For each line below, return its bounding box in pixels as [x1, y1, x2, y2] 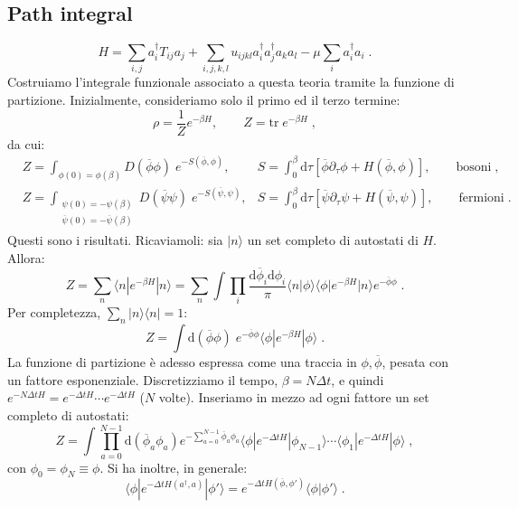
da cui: [7, 134, 45, 153]
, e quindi [331, 370, 384, 389]
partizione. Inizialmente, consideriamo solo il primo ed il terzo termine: [7, 89, 400, 108]
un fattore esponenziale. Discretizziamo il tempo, [7, 370, 278, 389]
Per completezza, [7, 303, 101, 322]
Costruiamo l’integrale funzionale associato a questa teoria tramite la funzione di [7, 72, 455, 91]
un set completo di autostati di [247, 230, 419, 249]
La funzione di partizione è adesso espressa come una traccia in [7, 353, 357, 372]
